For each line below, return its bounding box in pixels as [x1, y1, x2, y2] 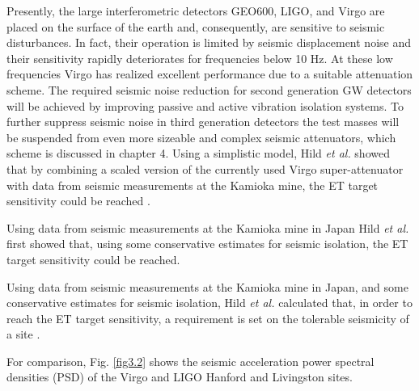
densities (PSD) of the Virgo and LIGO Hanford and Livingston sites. [6, 368, 353, 385]
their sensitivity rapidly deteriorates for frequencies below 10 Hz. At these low [6, 49, 393, 66]
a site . [6, 326, 40, 343]
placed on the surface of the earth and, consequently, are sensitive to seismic [6, 18, 385, 35]
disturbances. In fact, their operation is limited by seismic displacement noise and [6, 34, 411, 51]
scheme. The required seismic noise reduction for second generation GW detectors [6, 81, 412, 98]
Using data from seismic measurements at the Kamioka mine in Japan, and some [6, 278, 408, 295]
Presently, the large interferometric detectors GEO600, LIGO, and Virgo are [6, 2, 385, 19]
